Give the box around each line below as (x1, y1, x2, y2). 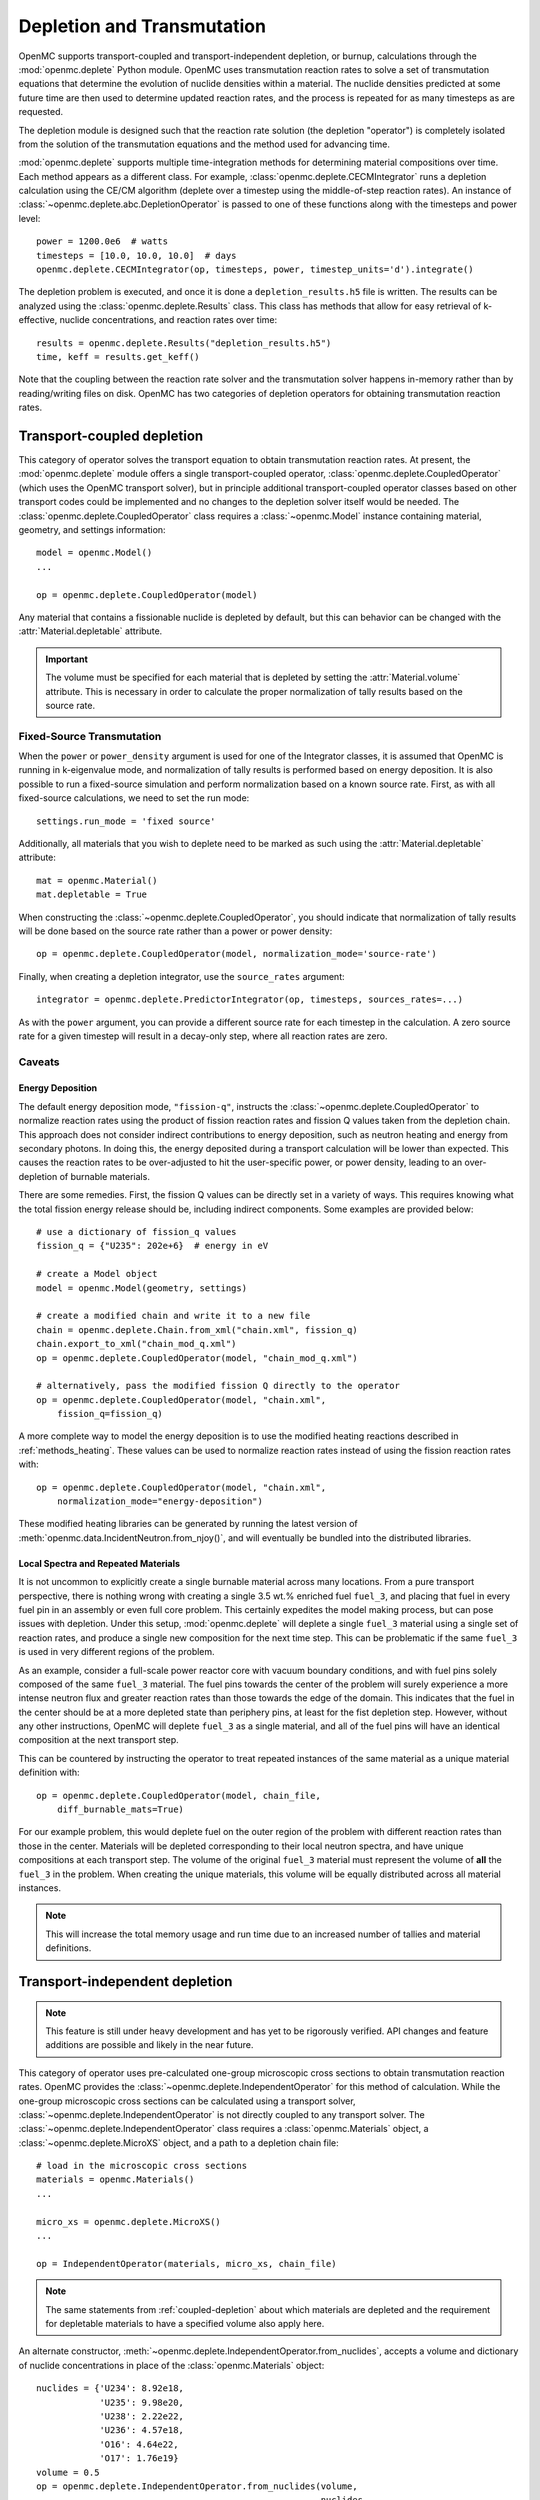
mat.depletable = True (36, 889, 148, 900)
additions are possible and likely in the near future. (45, 2039, 254, 2051)
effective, (18, 314, 58, 326)
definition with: (18, 1766, 80, 1779)
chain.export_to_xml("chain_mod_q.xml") (36, 1338, 237, 1350)
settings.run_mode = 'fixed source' (36, 815, 216, 827)
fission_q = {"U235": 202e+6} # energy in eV (36, 1240, 269, 1252)
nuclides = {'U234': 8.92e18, (36, 2383, 185, 2394)
